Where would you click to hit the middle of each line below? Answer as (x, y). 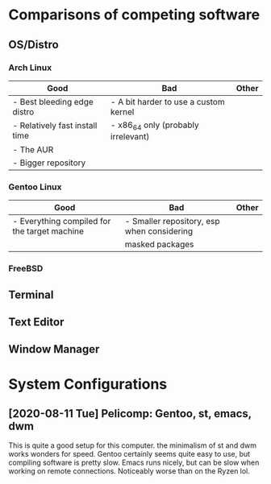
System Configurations (88, 384)
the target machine (48, 231)
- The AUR (33, 150)
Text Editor (36, 323)
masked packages (159, 245)
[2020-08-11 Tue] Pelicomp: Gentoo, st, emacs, (130, 414)
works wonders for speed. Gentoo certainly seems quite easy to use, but (129, 454)
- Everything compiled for (62, 221)
